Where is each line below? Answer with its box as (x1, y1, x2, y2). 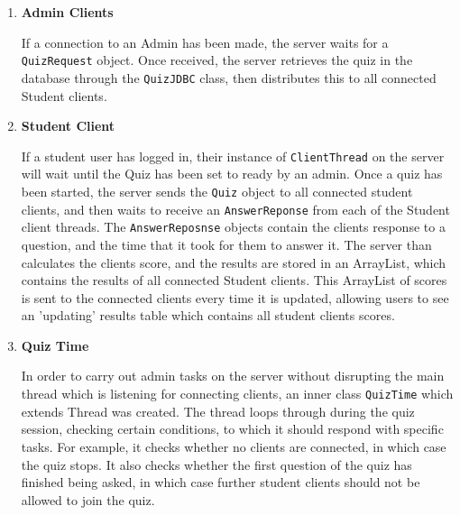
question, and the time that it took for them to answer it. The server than (21, 235, 432, 253)
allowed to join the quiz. (21, 490, 155, 509)
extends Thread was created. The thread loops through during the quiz (21, 401, 415, 420)
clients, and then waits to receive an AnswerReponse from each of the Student (21, 199, 450, 218)
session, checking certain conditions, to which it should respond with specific (21, 419, 444, 438)
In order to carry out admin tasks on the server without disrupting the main (21, 366, 445, 385)
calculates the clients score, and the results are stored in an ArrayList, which (21, 253, 446, 271)
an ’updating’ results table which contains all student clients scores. (21, 306, 395, 325)
